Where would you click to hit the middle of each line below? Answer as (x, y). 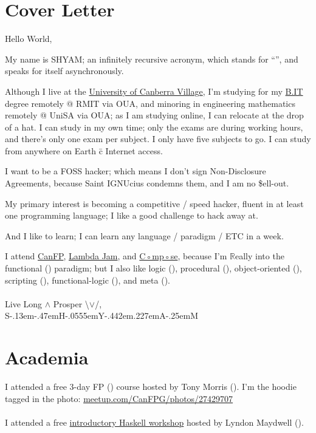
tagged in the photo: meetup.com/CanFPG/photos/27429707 (119, 398)
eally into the (259, 256)
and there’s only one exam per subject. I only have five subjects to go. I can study (158, 139)
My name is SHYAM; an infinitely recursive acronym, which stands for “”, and (152, 59)
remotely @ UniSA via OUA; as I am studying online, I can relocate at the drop (154, 115)
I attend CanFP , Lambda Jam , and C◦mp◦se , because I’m (116, 256)
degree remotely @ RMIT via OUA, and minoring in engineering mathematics (150, 103)
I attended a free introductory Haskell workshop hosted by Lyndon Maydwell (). (154, 422)
